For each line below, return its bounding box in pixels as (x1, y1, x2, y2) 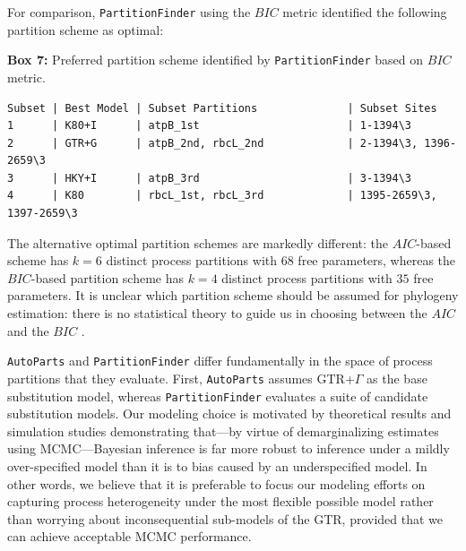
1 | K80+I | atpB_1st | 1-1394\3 (7, 119, 412, 133)
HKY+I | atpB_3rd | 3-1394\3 (65, 171, 412, 185)
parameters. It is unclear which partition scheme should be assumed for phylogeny (7, 286, 459, 305)
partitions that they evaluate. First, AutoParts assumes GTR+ (7, 368, 355, 387)
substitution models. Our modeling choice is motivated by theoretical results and (7, 404, 452, 423)
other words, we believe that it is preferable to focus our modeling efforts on (7, 474, 426, 493)
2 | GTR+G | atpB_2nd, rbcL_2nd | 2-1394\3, (7, 136, 419, 150)
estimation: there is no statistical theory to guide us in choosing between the (7, 304, 427, 323)
